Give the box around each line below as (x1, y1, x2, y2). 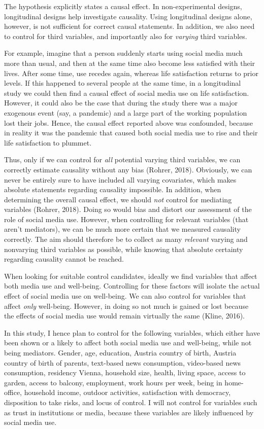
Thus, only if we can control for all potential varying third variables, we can (4, 154, 241, 165)
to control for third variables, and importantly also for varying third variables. (4, 30, 247, 41)
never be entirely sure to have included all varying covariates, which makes (4, 174, 237, 185)
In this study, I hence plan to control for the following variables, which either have (4, 327, 260, 338)
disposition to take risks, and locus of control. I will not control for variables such (4, 397, 257, 407)
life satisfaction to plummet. (4, 137, 92, 148)
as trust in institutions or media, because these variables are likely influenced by (4, 407, 254, 417)
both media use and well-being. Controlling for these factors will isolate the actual (4, 280, 260, 291)
